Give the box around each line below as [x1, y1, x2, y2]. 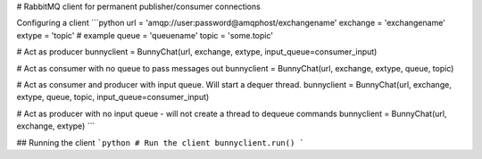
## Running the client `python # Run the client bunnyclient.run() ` [16, 137, 305, 147]
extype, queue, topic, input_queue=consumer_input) [16, 92, 210, 103]
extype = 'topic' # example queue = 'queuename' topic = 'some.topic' [16, 29, 274, 40]
